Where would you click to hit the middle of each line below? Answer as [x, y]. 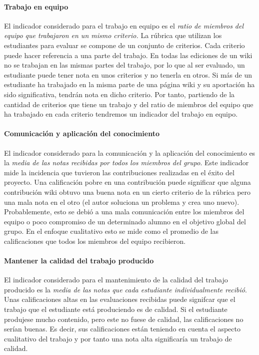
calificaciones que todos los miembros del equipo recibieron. [95, 241]
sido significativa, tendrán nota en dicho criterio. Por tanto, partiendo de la [119, 94]
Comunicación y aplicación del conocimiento [82, 133]
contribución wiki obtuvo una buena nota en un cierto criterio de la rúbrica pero [127, 192]
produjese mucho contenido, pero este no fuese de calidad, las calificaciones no [124, 319]
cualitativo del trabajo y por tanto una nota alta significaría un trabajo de [118, 338]
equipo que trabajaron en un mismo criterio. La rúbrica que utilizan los [113, 35]
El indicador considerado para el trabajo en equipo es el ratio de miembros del [124, 25]
